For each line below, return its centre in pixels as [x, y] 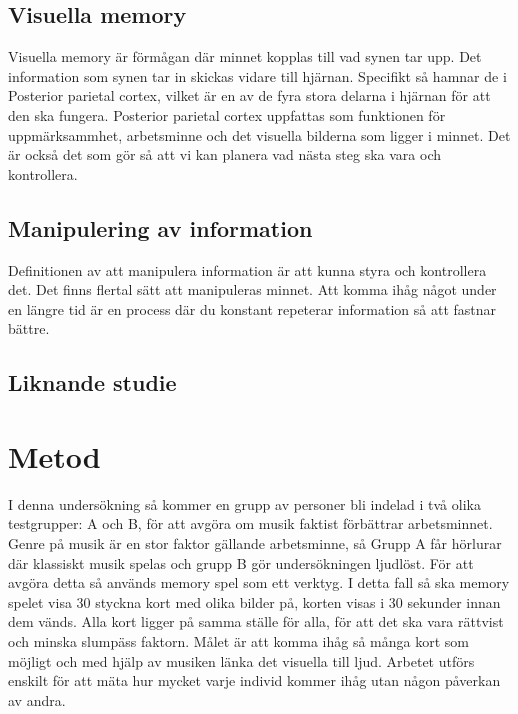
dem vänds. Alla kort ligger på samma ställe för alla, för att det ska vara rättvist [256, 621]
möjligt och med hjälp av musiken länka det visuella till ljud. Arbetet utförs [241, 660]
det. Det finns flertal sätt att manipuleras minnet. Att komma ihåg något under [252, 289]
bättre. [29, 328]
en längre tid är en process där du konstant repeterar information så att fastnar [252, 308]
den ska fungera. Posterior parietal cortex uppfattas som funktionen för [227, 114]
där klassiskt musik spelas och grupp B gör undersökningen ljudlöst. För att [241, 562]
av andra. [37, 699]
